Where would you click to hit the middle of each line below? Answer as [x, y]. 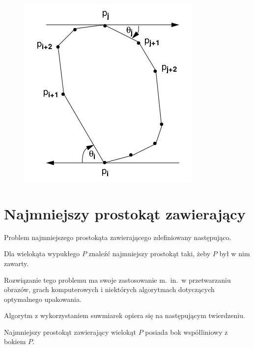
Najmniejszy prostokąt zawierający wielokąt [70, 332]
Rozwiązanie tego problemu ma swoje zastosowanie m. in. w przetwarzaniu [117, 280]
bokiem [15, 341]
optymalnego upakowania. [43, 299]
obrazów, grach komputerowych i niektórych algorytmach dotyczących [109, 289]
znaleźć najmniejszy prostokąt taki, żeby [150, 254]
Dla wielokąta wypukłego [42, 254]
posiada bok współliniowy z [186, 332]
